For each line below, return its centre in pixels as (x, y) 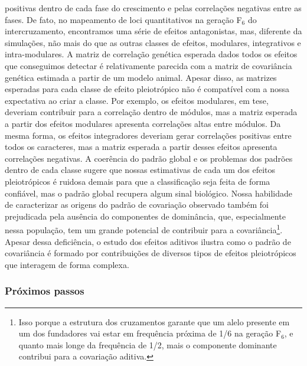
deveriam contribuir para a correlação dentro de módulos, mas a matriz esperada (151, 112)
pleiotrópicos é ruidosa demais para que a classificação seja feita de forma (138, 181)
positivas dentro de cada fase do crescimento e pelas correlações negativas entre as (153, 8)
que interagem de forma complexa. (67, 264)
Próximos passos (45, 291)
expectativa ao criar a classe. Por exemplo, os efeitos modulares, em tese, (137, 100)
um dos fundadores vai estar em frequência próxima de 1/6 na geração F (150, 333)
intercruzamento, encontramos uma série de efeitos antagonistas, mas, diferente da (153, 31)
